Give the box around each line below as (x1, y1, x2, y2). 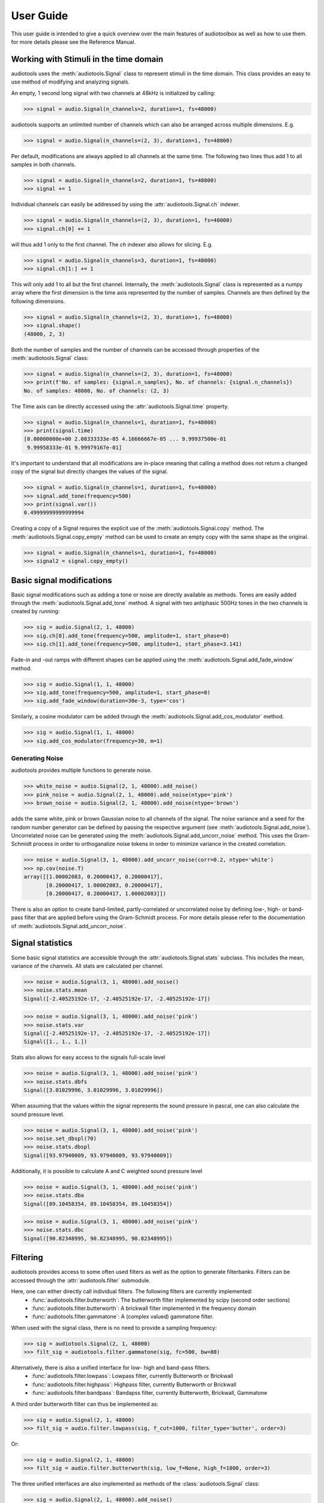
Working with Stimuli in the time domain (11, 54, 164, 64)
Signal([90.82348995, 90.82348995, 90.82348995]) (23, 1235, 173, 1241)
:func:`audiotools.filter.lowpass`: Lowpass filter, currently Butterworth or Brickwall (31, 1373, 233, 1380)
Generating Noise (11, 755, 64, 763)
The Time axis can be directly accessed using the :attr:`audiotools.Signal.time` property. (11, 403, 229, 410)
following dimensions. (11, 298, 65, 305)
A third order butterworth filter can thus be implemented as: (11, 1400, 159, 1407)
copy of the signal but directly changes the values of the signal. (11, 468, 168, 475)
